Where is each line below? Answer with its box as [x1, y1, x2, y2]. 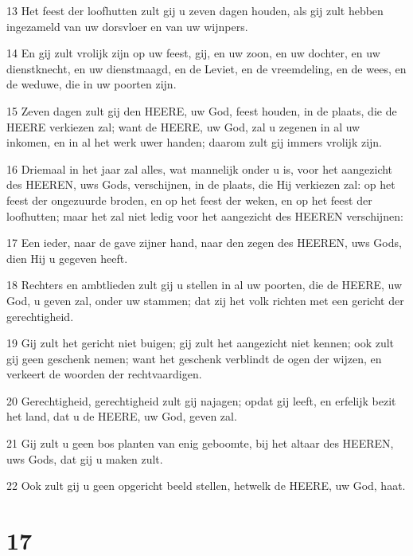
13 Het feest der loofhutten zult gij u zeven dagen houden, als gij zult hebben [6, 2, 384, 18]
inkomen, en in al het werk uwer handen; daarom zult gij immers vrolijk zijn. [6, 134, 383, 151]
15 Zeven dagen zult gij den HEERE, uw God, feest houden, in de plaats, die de [6, 102, 397, 119]
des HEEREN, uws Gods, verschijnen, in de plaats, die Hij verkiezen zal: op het [6, 176, 395, 193]
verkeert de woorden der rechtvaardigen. [6, 366, 202, 382]
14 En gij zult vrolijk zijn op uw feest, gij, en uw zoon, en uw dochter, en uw [6, 45, 380, 61]
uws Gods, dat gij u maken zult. [6, 450, 163, 467]
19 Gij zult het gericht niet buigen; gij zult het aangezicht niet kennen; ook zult [6, 335, 395, 351]
